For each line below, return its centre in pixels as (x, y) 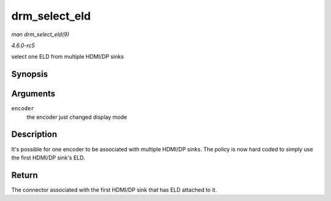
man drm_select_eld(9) (40, 34)
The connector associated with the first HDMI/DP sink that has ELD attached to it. (114, 189)
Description (34, 135)
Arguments (33, 94)
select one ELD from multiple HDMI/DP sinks (67, 57)
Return (25, 175)
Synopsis (30, 74)
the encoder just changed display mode (77, 117)
